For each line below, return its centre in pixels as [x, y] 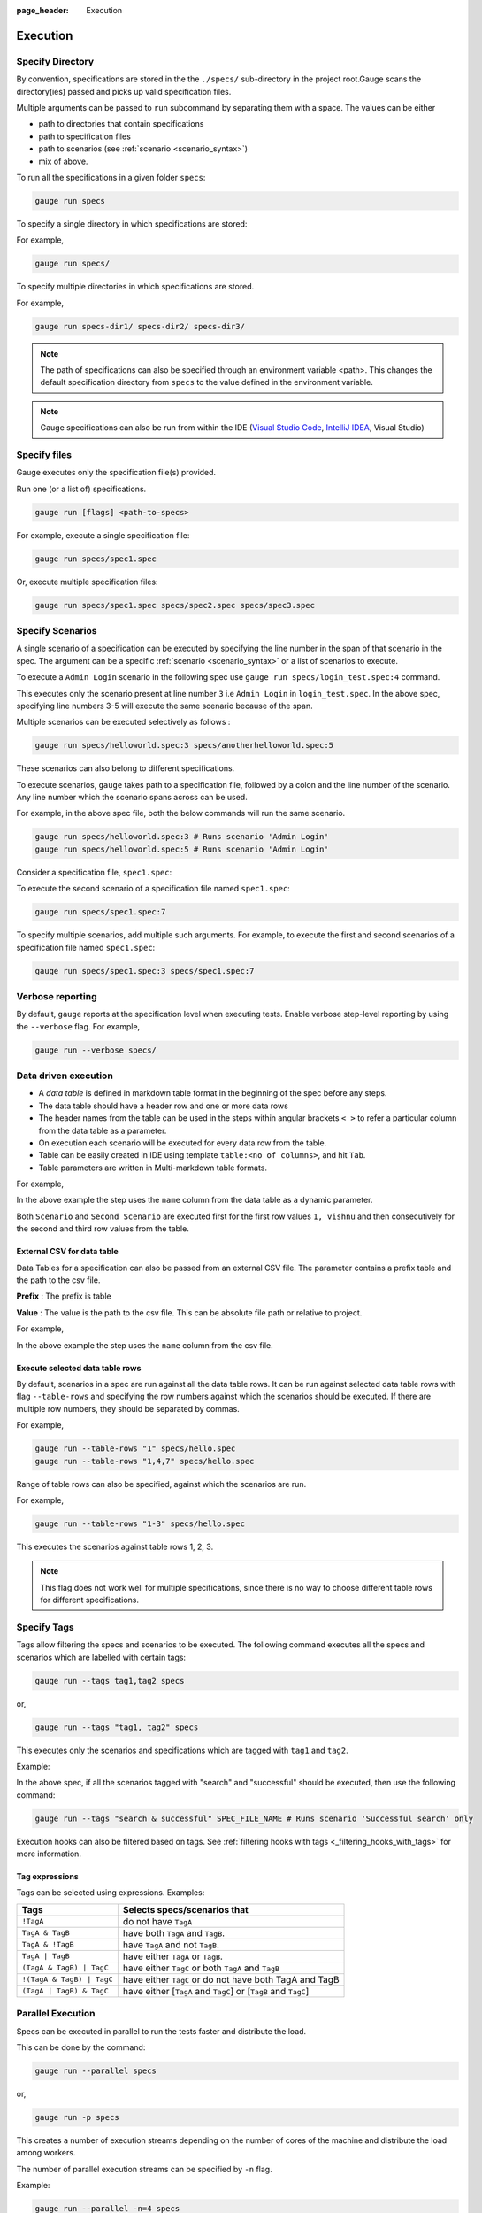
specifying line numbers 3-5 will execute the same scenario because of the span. [164, 706]
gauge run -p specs [77, 2117]
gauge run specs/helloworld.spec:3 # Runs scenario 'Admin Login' [182, 837]
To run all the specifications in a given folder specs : [111, 177]
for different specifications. [90, 1600]
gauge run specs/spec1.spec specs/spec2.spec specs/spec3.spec [175, 605]
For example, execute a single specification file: [103, 535]
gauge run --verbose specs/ [96, 1050]
